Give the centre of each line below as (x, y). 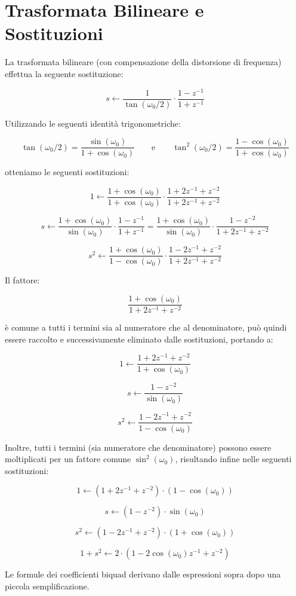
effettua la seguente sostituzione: (64, 73)
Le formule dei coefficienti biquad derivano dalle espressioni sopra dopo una (143, 574)
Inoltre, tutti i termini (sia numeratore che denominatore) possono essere (138, 447)
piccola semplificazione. (47, 586)
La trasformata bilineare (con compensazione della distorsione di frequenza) (143, 62)
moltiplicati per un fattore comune (68, 459)
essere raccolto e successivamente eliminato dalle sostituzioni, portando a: (139, 339)
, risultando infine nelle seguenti (233, 459)
